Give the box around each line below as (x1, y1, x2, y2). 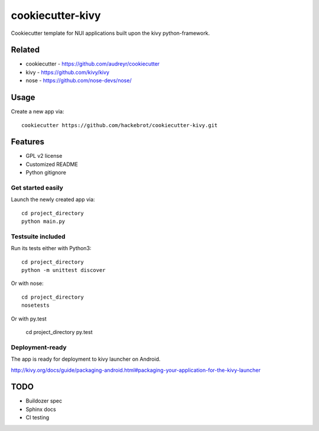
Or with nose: (11, 280, 44, 287)
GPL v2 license (25, 153, 63, 160)
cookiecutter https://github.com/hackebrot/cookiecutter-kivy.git (21, 122, 218, 128)
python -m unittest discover (21, 267, 106, 274)
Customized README (25, 160, 78, 168)
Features (11, 137, 44, 147)
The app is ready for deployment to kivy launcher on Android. (11, 355, 161, 363)
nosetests (21, 302, 50, 309)
